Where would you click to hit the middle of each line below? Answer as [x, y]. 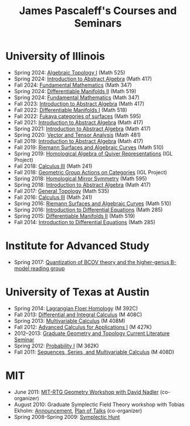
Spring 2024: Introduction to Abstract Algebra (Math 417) [83, 79]
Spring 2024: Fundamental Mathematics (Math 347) [77, 97]
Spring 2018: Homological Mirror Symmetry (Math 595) [80, 178]
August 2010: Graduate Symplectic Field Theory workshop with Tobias [99, 404]
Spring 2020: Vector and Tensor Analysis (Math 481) [77, 135]
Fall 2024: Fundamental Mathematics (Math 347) [73, 85]
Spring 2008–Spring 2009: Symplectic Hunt [67, 417]
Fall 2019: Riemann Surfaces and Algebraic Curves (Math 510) [89, 147]
